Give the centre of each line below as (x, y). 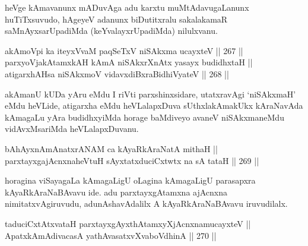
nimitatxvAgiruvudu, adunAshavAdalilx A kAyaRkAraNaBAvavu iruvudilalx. (146, 204)
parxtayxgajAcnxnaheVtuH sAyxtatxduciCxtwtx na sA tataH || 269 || (132, 160)
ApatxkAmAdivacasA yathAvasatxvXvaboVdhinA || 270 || (111, 235)
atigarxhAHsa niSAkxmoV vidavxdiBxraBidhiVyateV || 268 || (117, 73)
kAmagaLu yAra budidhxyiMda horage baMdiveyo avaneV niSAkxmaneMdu (145, 117)
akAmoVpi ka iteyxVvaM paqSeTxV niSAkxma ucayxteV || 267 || (124, 50)
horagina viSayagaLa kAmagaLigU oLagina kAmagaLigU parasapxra (130, 180)
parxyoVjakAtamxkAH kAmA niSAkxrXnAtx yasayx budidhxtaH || (129, 62)
